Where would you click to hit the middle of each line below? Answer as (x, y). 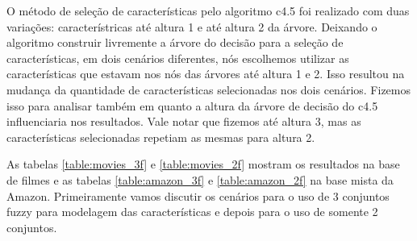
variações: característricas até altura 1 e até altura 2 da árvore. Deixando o (192, 26)
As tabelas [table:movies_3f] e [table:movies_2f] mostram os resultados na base (203, 164)
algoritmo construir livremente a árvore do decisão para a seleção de (175, 42)
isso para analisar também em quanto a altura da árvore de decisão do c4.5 (192, 105)
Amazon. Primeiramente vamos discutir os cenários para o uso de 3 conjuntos (198, 195)
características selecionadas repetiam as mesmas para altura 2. (161, 137)
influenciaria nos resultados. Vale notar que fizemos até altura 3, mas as (184, 121)
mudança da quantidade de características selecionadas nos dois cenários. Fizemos (208, 89)
